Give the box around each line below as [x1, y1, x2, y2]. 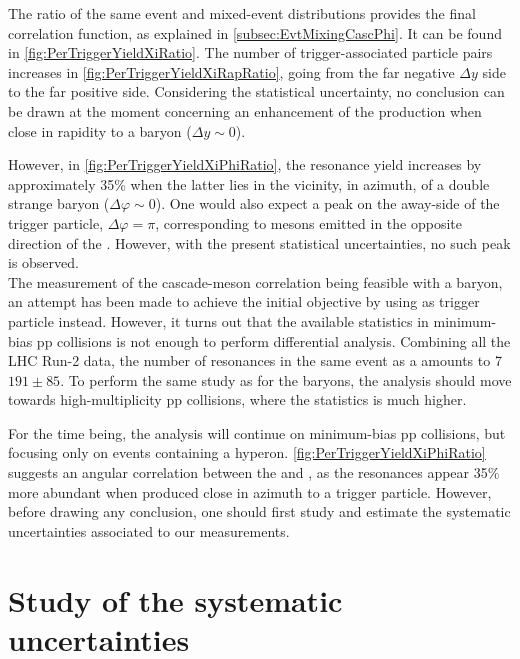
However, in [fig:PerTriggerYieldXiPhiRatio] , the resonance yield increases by [8, 154, 482, 175]
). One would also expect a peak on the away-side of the [155, 193, 500, 214]
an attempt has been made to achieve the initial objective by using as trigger [8, 291, 480, 312]
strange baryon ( [8, 193, 110, 214]
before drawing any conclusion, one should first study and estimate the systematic [8, 501, 511, 522]
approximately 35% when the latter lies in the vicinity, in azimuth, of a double [8, 173, 490, 194]
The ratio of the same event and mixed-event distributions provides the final [8, 3, 476, 23]
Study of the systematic [8, 579, 343, 620]
